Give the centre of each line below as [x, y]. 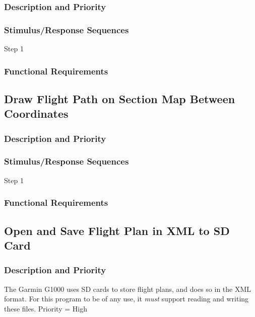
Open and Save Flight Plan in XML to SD [117, 230]
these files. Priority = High [46, 308]
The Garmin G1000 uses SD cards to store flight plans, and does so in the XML [128, 289]
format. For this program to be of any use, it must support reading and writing [126, 299]
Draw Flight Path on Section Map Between [120, 98]
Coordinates [36, 113]
